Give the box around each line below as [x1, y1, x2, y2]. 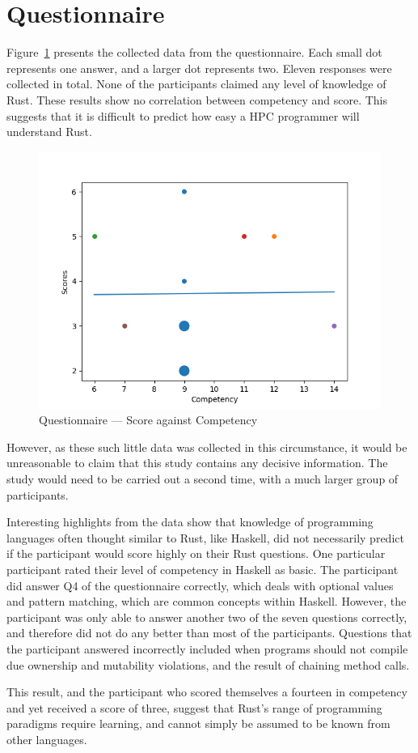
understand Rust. [6, 123, 92, 140]
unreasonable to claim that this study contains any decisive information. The [6, 454, 388, 471]
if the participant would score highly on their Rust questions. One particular [6, 545, 386, 562]
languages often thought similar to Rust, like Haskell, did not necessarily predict [6, 529, 404, 546]
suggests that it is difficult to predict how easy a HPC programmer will [6, 107, 360, 124]
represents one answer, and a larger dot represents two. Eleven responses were [6, 59, 392, 76]
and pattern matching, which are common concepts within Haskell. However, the [6, 593, 407, 610]
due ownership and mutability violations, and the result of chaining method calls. [6, 656, 410, 673]
